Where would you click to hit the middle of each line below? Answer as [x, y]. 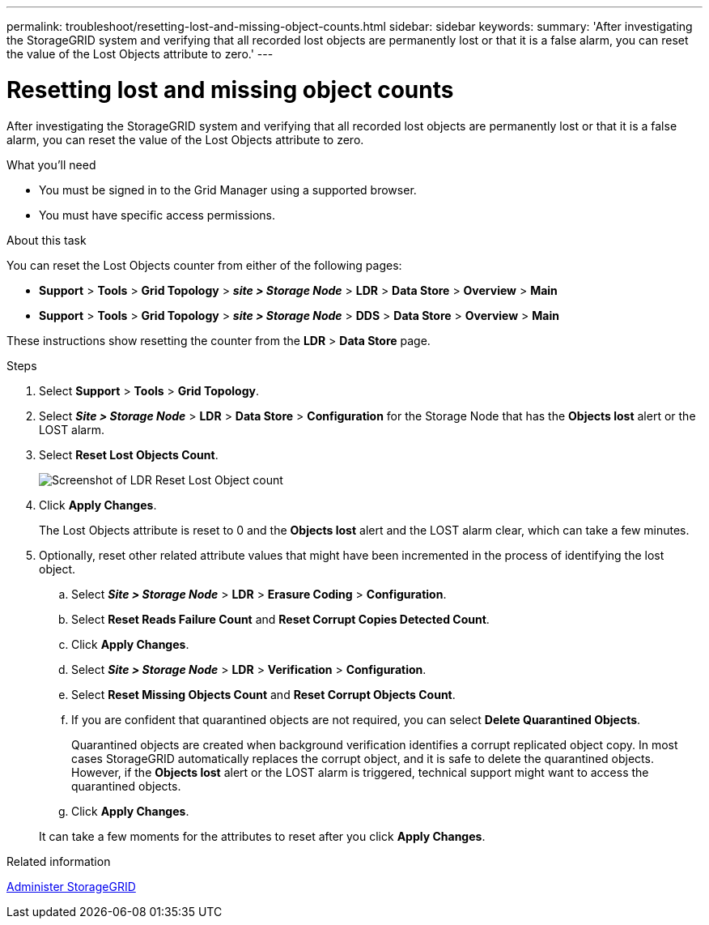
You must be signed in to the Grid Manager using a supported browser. [228, 190]
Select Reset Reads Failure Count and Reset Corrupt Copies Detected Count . [280, 619]
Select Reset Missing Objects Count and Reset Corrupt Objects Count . [263, 694]
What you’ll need [51, 164]
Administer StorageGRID [71, 886]
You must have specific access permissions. [157, 215]
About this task [47, 240]
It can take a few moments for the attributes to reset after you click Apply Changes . [262, 836]
